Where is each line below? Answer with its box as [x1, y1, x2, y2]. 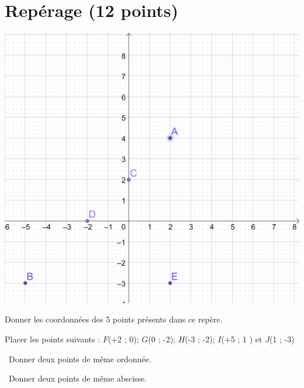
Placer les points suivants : [5, 332, 101, 345]
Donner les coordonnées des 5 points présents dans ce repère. [5, 313, 223, 325]
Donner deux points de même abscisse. [8, 372, 147, 384]
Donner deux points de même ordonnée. [8, 352, 151, 365]
